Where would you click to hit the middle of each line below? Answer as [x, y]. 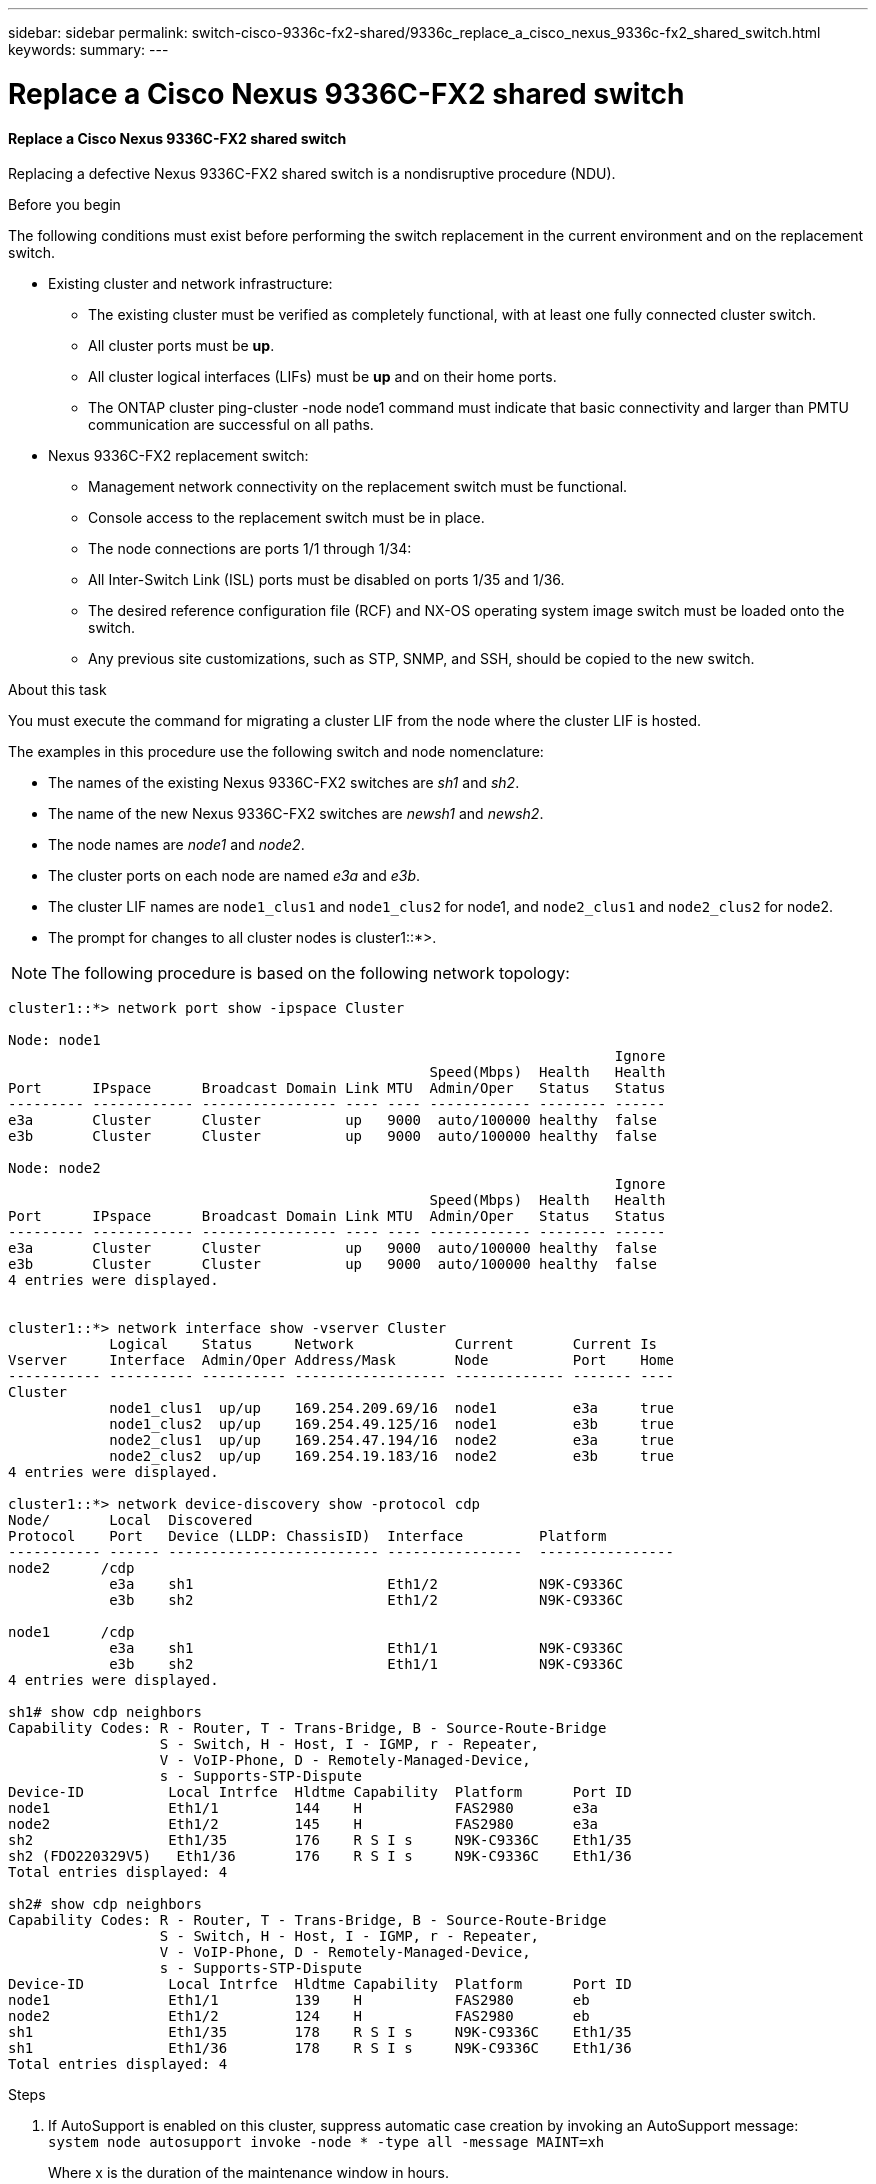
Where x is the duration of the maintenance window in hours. [249, 2173]
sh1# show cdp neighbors [105, 1712]
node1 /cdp [71, 1632]
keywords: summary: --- [88, 49]
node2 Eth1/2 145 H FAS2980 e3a [303, 1824]
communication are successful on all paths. [231, 425]
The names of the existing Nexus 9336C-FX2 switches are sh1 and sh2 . [284, 783]
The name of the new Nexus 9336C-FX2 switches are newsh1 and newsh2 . [296, 814]
